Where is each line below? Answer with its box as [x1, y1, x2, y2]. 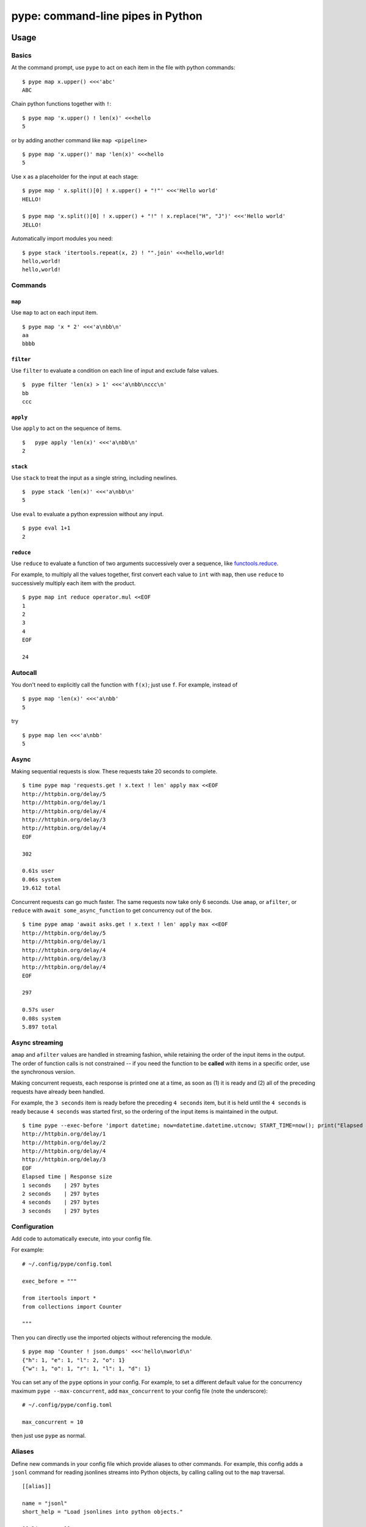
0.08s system [22, 1015, 61, 1022]
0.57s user [22, 1007, 55, 1013]
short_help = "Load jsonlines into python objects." [22, 1509, 183, 1515]
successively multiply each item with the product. [11, 579, 136, 586]
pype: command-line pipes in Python [11, 9, 203, 23]
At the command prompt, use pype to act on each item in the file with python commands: [11, 64, 235, 71]
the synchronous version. [11, 1068, 76, 1075]
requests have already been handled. [11, 1088, 105, 1095]
